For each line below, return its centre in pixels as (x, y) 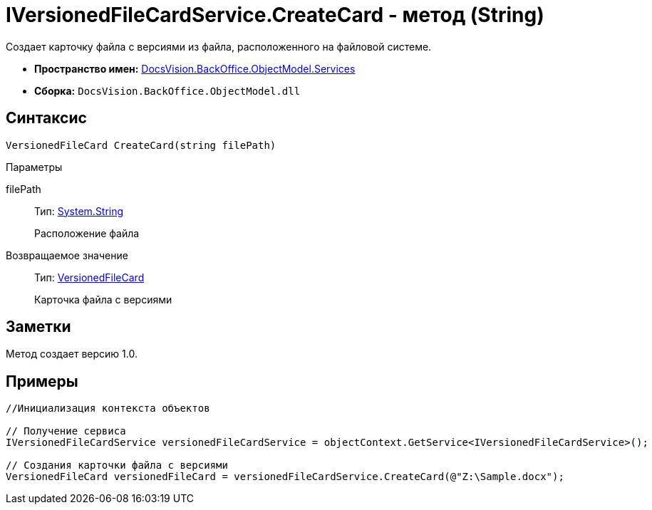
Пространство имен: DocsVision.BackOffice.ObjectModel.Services (195, 68)
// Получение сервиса (66, 431)
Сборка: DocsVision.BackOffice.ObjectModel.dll (167, 90)
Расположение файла (87, 233)
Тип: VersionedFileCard (89, 277)
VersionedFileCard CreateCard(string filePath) (141, 145)
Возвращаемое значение (67, 255)
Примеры (42, 381)
